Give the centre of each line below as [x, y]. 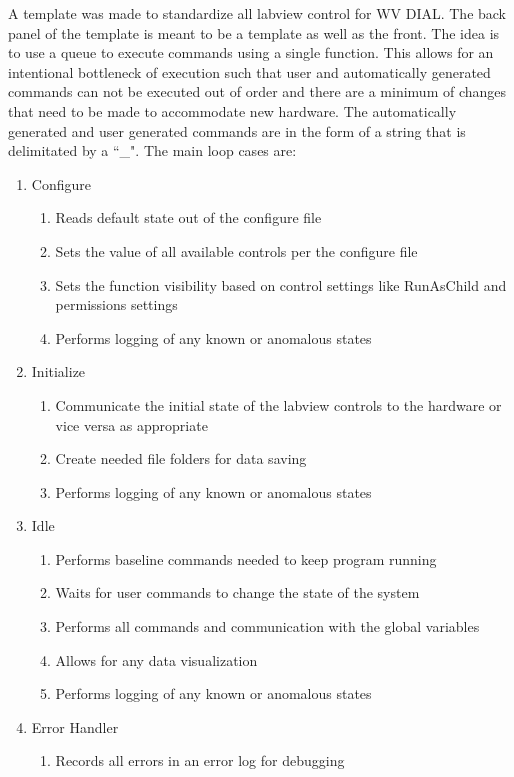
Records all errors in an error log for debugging [200, 760]
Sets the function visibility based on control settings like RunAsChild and [281, 284]
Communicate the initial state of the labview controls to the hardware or [278, 404]
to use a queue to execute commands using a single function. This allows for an [251, 52]
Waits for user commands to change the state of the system [237, 592]
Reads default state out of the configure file [188, 217]
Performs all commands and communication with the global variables [267, 626]
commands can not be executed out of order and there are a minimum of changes [257, 91]
